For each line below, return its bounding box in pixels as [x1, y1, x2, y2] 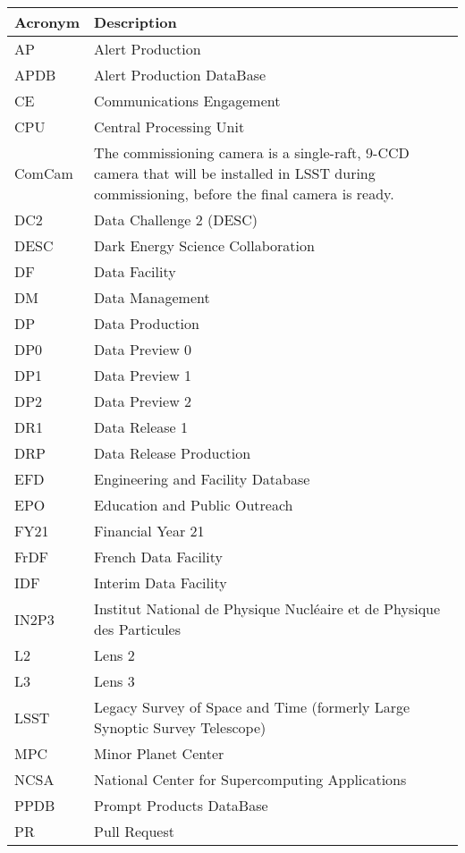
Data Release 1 [94, 417, 189, 437]
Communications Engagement [94, 90, 281, 111]
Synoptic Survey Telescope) [94, 717, 266, 738]
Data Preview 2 [94, 391, 192, 411]
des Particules [94, 619, 181, 639]
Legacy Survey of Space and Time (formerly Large [94, 697, 410, 717]
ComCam [14, 163, 73, 183]
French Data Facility [94, 546, 223, 567]
